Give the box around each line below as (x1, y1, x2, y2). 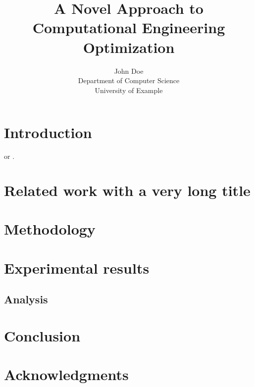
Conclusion (4, 325, 81, 345)
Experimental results (4, 257, 150, 278)
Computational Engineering (32, 17, 225, 38)
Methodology (4, 219, 96, 239)
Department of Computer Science (78, 75, 180, 86)
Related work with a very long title (4, 180, 251, 200)
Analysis (4, 291, 48, 307)
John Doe (114, 65, 144, 76)
